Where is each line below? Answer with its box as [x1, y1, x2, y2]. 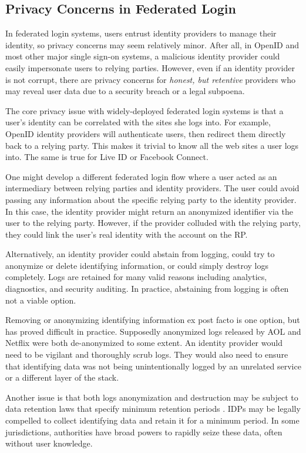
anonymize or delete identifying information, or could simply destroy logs [5, 259, 269, 271]
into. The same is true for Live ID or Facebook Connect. [5, 151, 209, 163]
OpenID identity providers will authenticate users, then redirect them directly [5, 127, 286, 139]
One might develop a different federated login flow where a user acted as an [5, 170, 277, 182]
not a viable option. [5, 294, 76, 306]
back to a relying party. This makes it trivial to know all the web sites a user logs [5, 139, 299, 151]
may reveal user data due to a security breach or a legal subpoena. [5, 85, 245, 97]
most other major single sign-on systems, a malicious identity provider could [5, 50, 280, 62]
